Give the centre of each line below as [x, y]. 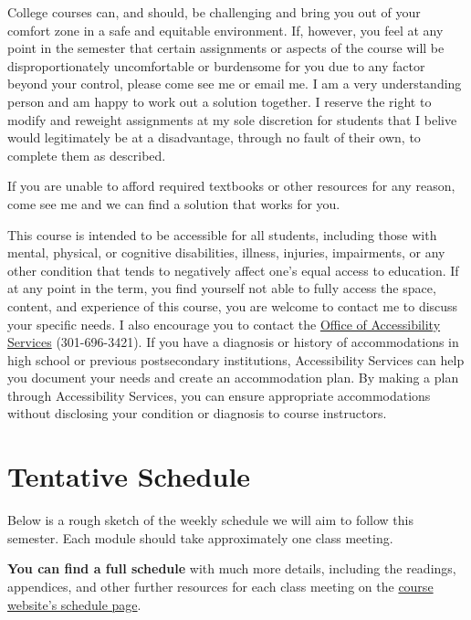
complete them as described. [87, 155]
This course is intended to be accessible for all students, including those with [222, 234]
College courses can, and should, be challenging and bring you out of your [214, 12]
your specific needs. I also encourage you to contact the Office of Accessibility [224, 324]
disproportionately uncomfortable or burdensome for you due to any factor [216, 65]
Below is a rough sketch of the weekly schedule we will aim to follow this [210, 520]
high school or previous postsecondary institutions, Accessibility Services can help [236, 359]
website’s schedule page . [74, 604]
